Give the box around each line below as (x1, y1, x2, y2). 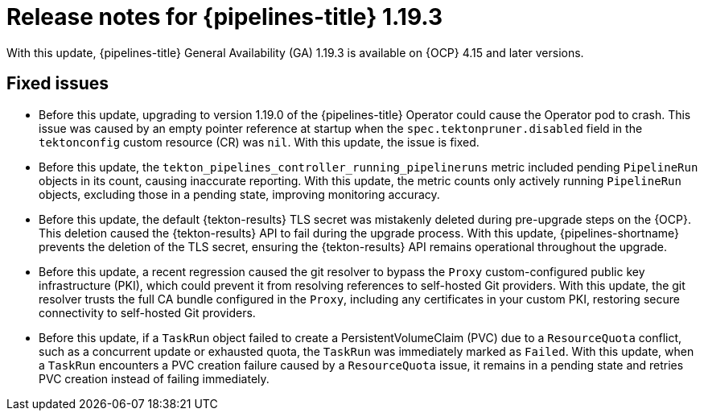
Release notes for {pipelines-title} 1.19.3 (6, 3, 443, 31)
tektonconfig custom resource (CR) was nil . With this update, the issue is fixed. (39, 134, 480, 149)
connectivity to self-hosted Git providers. (39, 305, 256, 320)
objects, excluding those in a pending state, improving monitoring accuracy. (39, 187, 440, 201)
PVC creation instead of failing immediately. (39, 371, 270, 386)
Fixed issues (6, 73, 109, 94)
